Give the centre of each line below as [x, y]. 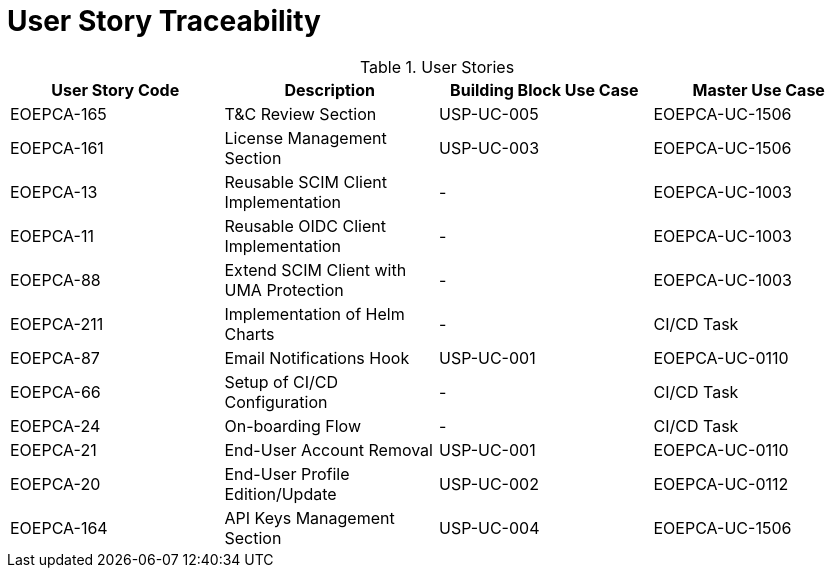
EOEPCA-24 [55, 425]
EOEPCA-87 [55, 357]
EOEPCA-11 [52, 235]
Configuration [276, 401]
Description [329, 89]
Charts [249, 333]
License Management [305, 137]
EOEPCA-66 [55, 391]
